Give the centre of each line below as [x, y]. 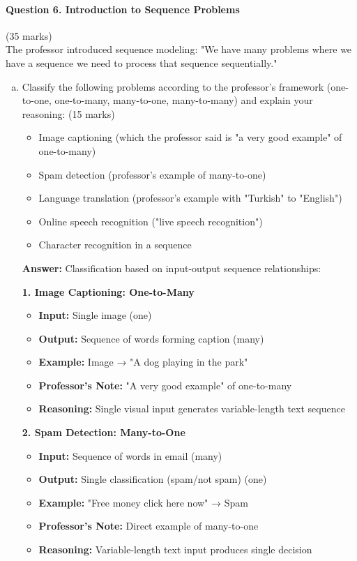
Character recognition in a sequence [115, 245]
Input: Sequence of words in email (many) [130, 455]
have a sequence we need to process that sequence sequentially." [142, 62]
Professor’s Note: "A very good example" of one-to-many [165, 385]
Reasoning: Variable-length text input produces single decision [175, 549]
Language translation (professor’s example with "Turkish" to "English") [190, 198]
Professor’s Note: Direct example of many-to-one [149, 526]
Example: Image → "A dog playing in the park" [143, 362]
